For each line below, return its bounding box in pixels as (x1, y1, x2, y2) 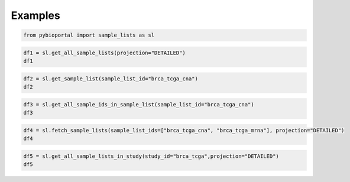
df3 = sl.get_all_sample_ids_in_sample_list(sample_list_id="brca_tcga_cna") (23, 101, 254, 108)
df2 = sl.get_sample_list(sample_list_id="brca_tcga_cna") (23, 75, 198, 82)
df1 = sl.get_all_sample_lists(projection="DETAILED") (23, 49, 186, 56)
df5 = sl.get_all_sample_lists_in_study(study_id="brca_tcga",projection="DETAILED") (23, 152, 279, 160)
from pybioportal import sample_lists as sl (23, 32, 155, 38)
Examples (11, 9, 60, 22)
